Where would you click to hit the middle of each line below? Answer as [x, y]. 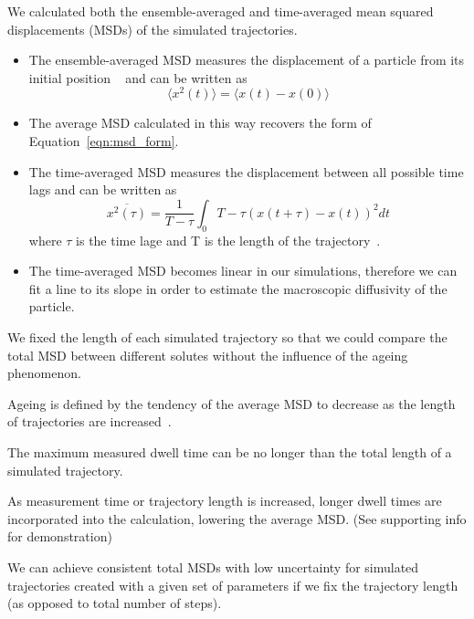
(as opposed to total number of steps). [115, 603]
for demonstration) [60, 536]
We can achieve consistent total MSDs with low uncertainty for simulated [213, 567]
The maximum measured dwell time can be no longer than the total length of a [230, 451]
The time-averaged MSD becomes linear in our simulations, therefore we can [243, 271]
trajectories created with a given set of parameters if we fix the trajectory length [233, 585]
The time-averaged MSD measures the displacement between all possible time [246, 171]
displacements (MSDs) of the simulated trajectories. [153, 29]
